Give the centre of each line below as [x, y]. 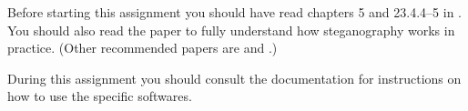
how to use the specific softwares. [100, 96]
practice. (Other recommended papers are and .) [142, 48]
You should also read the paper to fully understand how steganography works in [231, 30]
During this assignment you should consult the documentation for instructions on [234, 78]
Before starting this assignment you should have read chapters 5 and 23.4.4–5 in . [234, 12]
